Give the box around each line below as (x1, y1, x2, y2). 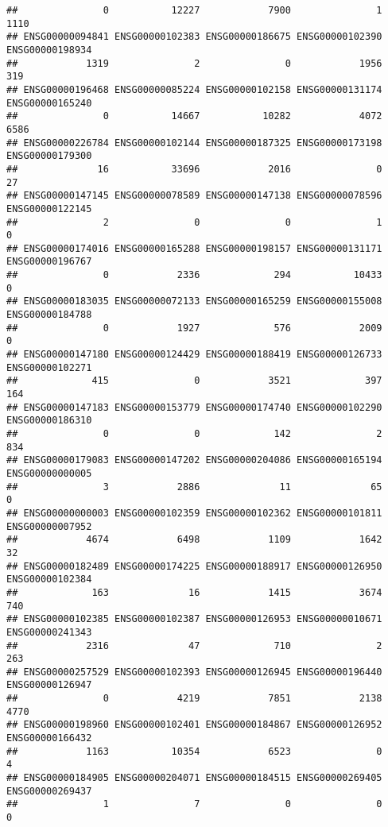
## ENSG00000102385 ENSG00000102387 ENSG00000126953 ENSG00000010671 (6, 613, 382, 625)
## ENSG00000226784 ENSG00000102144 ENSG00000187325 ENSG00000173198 (6, 137, 382, 149)
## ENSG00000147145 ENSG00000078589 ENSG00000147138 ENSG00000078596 (6, 190, 382, 202)
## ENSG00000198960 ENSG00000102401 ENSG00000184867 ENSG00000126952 (6, 719, 382, 731)
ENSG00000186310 (6, 415, 92, 427)
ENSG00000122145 (6, 203, 92, 214)
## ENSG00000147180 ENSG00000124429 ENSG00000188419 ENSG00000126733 (6, 349, 382, 361)
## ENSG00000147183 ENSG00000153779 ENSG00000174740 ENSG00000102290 (6, 401, 382, 413)
